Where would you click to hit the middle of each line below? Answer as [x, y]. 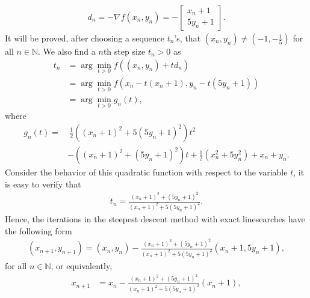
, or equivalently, [82, 265]
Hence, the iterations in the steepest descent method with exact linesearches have [155, 219]
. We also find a [67, 51]
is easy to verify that [43, 184]
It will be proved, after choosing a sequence [85, 38]
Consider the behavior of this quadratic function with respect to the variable [146, 172]
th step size [124, 51]
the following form [39, 230]
